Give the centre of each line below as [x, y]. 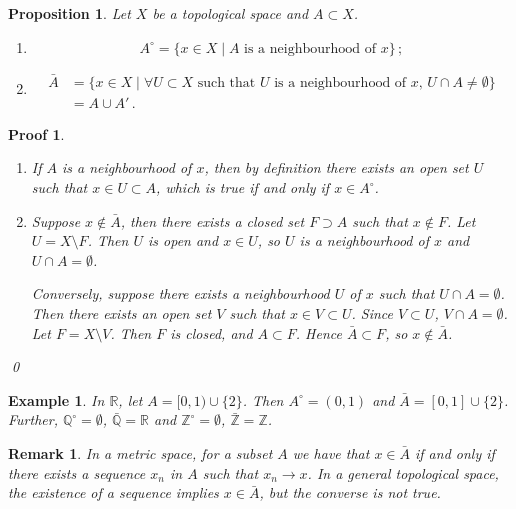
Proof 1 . [36, 133]
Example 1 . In [56, 399]
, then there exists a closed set [212, 220]
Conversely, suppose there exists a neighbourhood [180, 293]
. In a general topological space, [403, 472]
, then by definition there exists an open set [336, 167]
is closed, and [211, 332]
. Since [372, 313]
